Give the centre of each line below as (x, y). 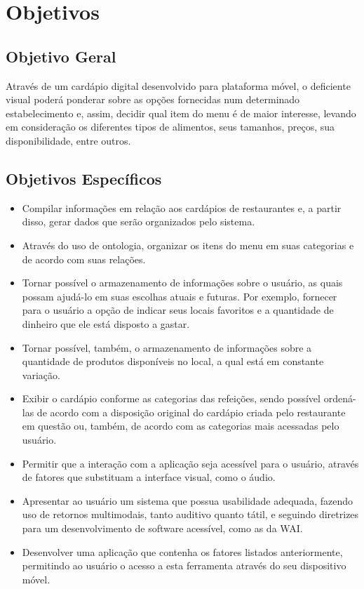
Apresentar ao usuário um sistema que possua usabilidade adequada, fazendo (188, 500)
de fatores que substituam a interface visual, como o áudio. (149, 477)
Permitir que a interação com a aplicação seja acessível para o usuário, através (190, 463)
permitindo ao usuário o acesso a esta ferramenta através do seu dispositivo (184, 565)
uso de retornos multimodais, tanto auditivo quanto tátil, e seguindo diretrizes (190, 514)
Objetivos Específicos (84, 178)
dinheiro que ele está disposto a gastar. (106, 323)
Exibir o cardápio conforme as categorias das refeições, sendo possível (171, 398)
